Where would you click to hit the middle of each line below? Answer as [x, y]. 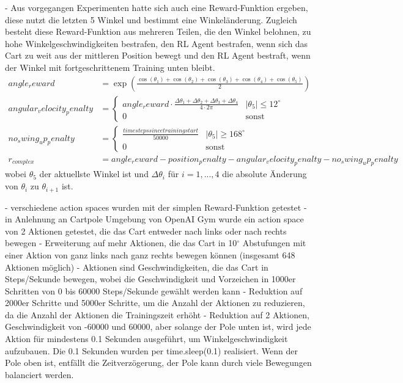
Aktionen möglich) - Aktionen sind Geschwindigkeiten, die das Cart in [137, 267]
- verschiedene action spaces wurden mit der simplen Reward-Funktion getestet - [156, 207]
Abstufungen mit [274, 243]
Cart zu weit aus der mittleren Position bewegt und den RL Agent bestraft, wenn [158, 55]
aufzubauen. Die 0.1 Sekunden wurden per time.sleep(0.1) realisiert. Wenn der [151, 350]
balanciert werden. [39, 374]
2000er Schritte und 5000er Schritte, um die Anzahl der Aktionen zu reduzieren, [155, 303]
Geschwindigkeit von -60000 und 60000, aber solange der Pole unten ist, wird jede [158, 326]
